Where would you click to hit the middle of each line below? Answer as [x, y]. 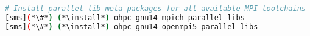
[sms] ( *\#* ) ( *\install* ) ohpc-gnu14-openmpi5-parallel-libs [132, 27]
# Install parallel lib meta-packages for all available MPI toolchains [155, 9]
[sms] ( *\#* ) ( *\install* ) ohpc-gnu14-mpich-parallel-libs [125, 17]
